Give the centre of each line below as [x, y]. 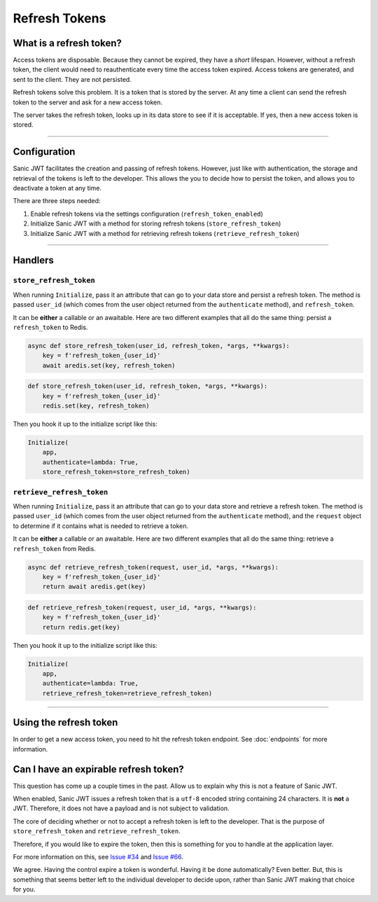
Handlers [33, 260]
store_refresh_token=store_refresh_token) [116, 472]
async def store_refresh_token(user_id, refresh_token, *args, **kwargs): [159, 346]
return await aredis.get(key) [94, 587]
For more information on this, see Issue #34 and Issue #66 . [98, 856]
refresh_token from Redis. [54, 548]
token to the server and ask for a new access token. [87, 102]
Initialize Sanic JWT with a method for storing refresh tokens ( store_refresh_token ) [156, 223]
